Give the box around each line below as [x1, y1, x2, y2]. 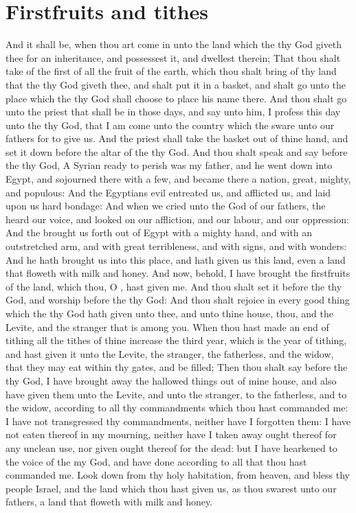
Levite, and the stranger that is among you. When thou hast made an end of [5, 319, 329, 334]
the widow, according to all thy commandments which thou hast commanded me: [5, 400, 348, 415]
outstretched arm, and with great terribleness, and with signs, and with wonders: [5, 239, 347, 253]
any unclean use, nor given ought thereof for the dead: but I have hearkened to [5, 440, 337, 455]
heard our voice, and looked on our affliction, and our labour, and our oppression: [5, 212, 349, 226]
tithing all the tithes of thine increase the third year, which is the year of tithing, [5, 333, 347, 347]
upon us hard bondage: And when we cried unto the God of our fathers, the [5, 198, 326, 213]
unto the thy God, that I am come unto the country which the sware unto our [5, 117, 335, 132]
